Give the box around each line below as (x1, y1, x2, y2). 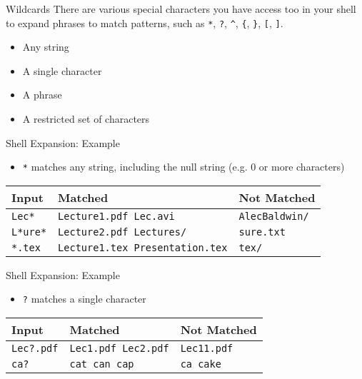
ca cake (180, 358, 221, 370)
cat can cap (69, 358, 134, 370)
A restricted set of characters (22, 111, 150, 126)
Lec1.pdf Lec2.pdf (69, 343, 169, 355)
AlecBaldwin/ (238, 210, 309, 222)
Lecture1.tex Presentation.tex (58, 241, 228, 253)
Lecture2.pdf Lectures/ (58, 226, 187, 238)
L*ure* (11, 226, 47, 238)
